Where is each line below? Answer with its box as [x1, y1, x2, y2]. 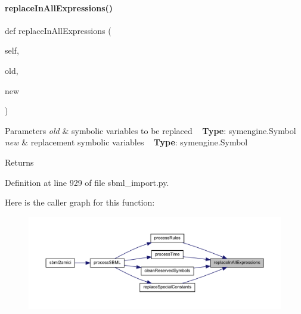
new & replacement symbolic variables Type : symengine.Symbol [5, 136, 248, 148]
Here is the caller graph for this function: [5, 196, 155, 209]
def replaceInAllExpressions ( [5, 24, 111, 36]
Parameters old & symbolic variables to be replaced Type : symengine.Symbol [5, 124, 296, 136]
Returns [5, 156, 34, 168]
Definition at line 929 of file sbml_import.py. [5, 176, 169, 188]
